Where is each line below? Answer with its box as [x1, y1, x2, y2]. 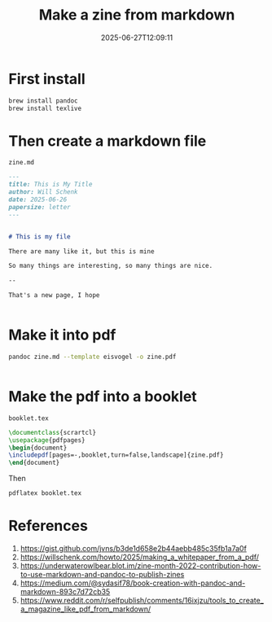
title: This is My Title [8, 181, 93, 189]
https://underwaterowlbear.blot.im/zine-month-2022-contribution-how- [20, 560, 261, 571]
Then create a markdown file [8, 132, 207, 150]
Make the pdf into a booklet [8, 388, 197, 405]
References [8, 517, 88, 535]
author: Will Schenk [8, 188, 79, 196]
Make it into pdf [8, 326, 116, 344]
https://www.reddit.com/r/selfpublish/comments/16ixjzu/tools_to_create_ [20, 595, 265, 605]
